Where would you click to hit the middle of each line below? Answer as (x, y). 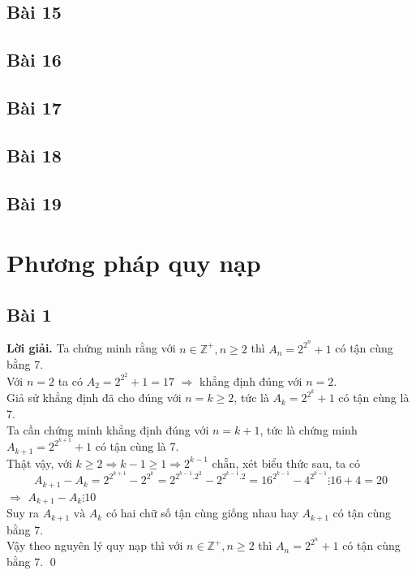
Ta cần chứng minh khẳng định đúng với (108, 429)
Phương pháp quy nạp (134, 263)
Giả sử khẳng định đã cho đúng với (94, 398)
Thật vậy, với (39, 463)
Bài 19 (34, 203)
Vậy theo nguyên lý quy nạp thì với (95, 545)
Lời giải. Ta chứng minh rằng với (91, 348)
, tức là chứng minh (309, 429)
